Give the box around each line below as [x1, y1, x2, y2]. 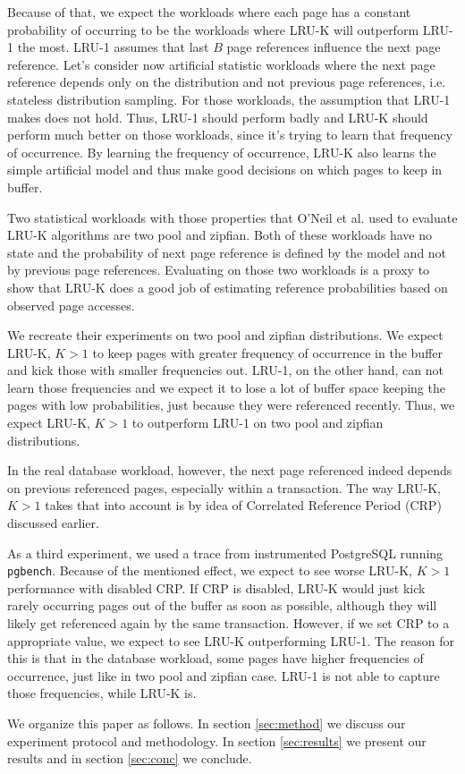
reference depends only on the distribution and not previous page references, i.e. [7, 72, 446, 91]
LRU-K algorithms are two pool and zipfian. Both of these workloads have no [7, 225, 432, 244]
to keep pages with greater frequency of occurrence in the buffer [92, 343, 443, 361]
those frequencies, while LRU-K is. [7, 684, 197, 702]
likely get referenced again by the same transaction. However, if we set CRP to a [7, 614, 450, 633]
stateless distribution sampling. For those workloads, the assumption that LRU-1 [7, 89, 451, 108]
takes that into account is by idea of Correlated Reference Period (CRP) [45, 496, 442, 515]
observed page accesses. [7, 295, 135, 314]
